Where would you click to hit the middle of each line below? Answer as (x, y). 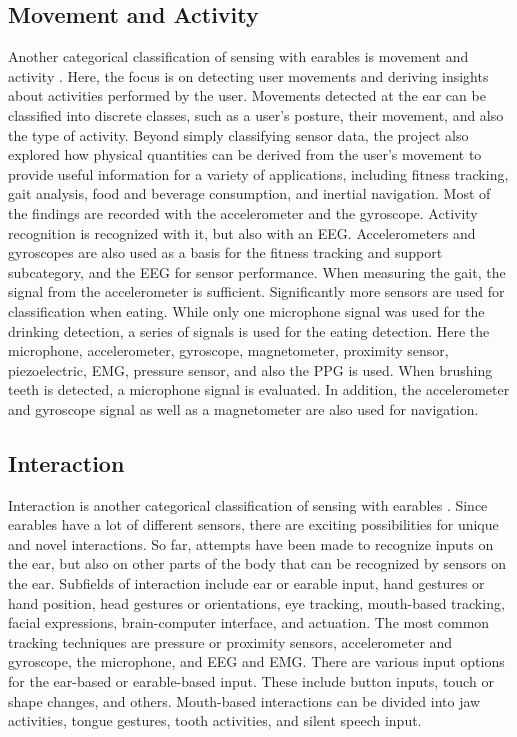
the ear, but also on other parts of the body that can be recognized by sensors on (257, 563)
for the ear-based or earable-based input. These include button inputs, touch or (251, 681)
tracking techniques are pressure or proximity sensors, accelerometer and (230, 641)
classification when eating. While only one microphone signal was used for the (246, 310)
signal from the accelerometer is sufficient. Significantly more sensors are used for (256, 291)
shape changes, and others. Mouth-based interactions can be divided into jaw (244, 700)
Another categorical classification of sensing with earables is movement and (238, 56)
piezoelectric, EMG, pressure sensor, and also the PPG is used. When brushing (250, 369)
